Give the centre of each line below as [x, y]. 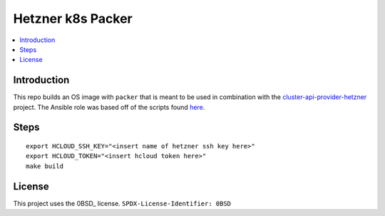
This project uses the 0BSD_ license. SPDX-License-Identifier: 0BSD [122, 203]
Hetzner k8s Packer [73, 19]
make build [45, 166]
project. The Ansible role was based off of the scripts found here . [109, 107]
